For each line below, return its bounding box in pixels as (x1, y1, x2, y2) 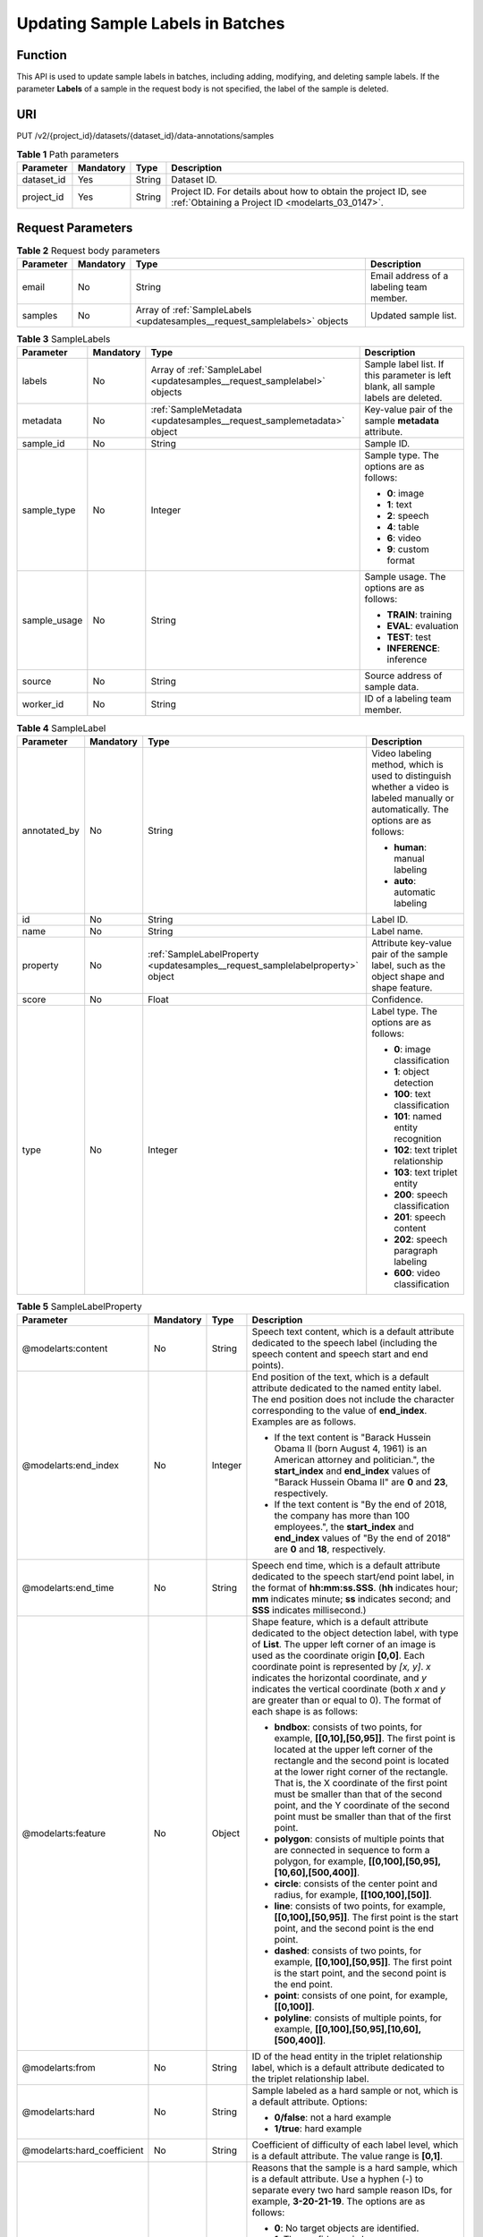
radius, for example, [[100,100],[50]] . (274, 1889, 433, 1901)
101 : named (394, 1110, 442, 1122)
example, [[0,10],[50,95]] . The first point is (274, 1732, 456, 1745)
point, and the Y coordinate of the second (274, 1799, 450, 1812)
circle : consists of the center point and (274, 1877, 438, 1890)
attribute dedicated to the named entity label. (251, 1382, 442, 1395)
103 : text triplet (394, 1166, 458, 1178)
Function (16, 47, 67, 63)
